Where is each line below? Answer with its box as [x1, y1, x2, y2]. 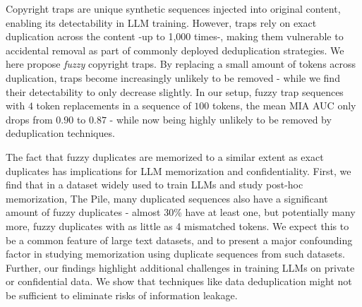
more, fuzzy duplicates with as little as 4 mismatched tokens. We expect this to [6, 218, 349, 233]
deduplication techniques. [6, 126, 115, 140]
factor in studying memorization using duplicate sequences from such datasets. [6, 246, 345, 261]
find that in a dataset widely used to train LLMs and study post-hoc [6, 177, 303, 192]
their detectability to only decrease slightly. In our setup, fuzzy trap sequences [6, 84, 344, 99]
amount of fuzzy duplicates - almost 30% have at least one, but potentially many [6, 205, 356, 219]
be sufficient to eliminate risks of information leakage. [6, 287, 238, 302]
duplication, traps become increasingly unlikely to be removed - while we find [6, 70, 340, 85]
